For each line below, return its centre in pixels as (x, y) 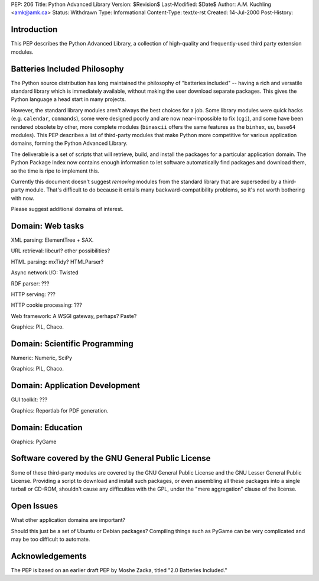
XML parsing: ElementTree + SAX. (52, 240)
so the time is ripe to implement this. (55, 171)
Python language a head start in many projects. (69, 99)
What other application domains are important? (68, 520)
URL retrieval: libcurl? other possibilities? (61, 251)
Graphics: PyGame (34, 442)
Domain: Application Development (76, 386)
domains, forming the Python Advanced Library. (69, 143)
